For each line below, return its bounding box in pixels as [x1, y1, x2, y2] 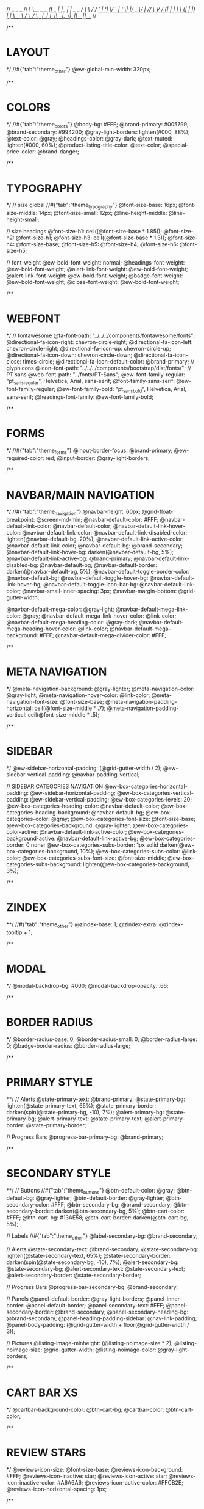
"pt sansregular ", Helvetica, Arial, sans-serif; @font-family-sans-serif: [6, 378, 175, 386]
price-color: [6, 148, 37, 155]
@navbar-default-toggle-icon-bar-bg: [43, 581, 138, 588]
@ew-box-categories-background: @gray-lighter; [6, 822, 132, 829]
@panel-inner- [145, 1295, 182, 1303]
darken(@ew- [159, 841, 194, 849]
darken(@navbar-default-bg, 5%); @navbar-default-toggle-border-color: [6, 568, 190, 575]
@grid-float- [142, 508, 174, 516]
